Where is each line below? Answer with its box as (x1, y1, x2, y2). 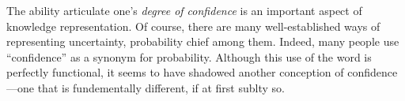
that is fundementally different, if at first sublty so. (37, 79, 285, 95)
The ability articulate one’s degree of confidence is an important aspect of (6, 2, 362, 18)
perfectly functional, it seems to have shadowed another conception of (6, 64, 344, 80)
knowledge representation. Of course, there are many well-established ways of (6, 17, 380, 34)
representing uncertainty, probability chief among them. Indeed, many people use (6, 33, 399, 50)
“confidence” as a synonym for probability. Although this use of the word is (6, 48, 372, 65)
